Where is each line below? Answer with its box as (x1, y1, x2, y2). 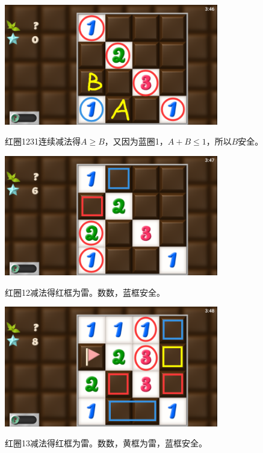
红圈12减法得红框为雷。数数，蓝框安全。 (5, 286, 165, 298)
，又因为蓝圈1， (104, 135, 168, 148)
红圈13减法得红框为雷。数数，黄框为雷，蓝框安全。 (5, 437, 207, 449)
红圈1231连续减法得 (5, 135, 81, 148)
